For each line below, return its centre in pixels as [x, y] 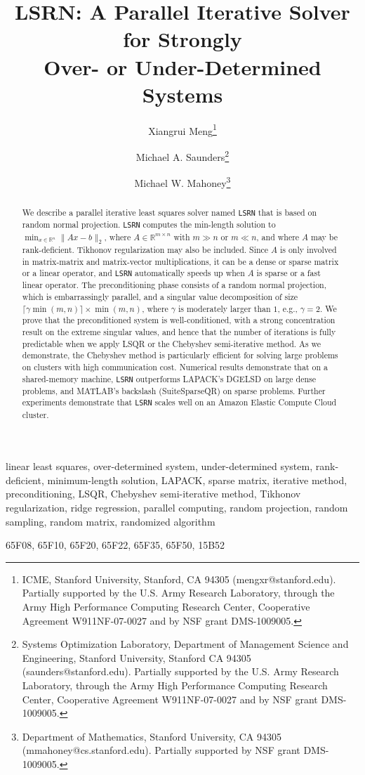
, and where [278, 236]
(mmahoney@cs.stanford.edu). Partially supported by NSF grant [161, 750]
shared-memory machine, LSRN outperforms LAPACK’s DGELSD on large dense [169, 378]
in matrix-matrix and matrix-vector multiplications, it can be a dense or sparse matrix [180, 261]
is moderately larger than [224, 308]
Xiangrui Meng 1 [182, 129]
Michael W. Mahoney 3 [182, 182]
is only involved [308, 249]
